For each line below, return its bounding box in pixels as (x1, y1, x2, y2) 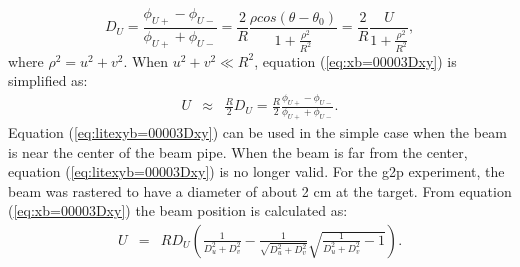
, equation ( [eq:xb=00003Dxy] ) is (254, 50, 457, 71)
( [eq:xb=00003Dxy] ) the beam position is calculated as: (8, 200, 348, 221)
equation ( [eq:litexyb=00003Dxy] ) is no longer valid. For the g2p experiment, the (8, 161, 505, 182)
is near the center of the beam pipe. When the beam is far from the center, (8, 141, 468, 162)
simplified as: (8, 70, 88, 91)
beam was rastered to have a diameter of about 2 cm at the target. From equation (8, 180, 512, 201)
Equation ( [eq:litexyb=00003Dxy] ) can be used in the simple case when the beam (8, 121, 507, 142)
